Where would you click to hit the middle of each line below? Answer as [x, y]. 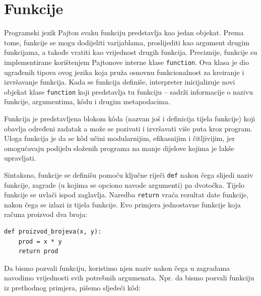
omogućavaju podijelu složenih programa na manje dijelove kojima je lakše [119, 148]
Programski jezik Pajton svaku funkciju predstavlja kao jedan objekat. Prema [124, 32]
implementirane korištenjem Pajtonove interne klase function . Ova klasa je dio [126, 62]
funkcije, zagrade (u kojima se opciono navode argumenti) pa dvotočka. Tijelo [124, 184]
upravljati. [20, 158]
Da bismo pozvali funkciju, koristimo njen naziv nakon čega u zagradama [117, 268]
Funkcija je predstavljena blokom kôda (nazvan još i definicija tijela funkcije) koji [130, 118]
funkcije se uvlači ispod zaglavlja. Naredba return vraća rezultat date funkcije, [126, 195]
